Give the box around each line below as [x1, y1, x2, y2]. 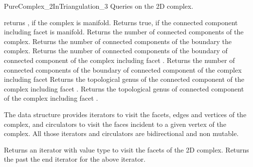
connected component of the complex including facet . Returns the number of [4, 55, 235, 65]
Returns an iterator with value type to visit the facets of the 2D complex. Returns [4, 144, 249, 154]
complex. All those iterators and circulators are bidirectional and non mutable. [4, 128, 239, 138]
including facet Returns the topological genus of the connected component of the [4, 74, 244, 84]
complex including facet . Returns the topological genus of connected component [4, 83, 244, 93]
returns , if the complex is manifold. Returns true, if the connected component [4, 17, 238, 27]
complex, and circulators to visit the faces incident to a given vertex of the [4, 119, 226, 129]
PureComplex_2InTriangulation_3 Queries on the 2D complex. [4, 1, 194, 11]
